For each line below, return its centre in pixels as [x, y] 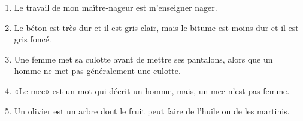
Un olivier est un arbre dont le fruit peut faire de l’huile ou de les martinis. [152, 111]
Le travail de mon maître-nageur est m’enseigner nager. [116, 7]
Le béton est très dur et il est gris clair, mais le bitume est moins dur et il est [156, 27]
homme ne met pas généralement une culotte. [97, 71]
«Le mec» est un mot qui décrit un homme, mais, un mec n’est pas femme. [152, 90]
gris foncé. [33, 39]
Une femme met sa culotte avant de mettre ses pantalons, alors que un [143, 59]
